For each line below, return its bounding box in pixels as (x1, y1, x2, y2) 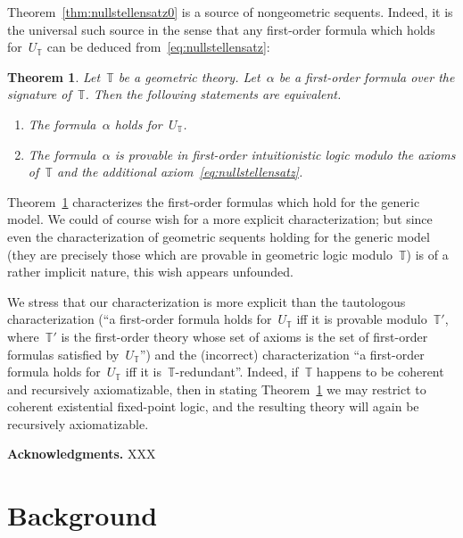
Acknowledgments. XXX (7, 444, 156, 463)
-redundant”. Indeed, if (175, 362, 299, 381)
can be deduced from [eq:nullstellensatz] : (46, 37, 270, 56)
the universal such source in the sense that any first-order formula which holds (7, 20, 435, 38)
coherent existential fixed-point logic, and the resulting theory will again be (7, 397, 419, 416)
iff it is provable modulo (296, 310, 427, 328)
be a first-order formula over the (278, 67, 455, 86)
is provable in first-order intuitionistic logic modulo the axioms (114, 145, 456, 163)
